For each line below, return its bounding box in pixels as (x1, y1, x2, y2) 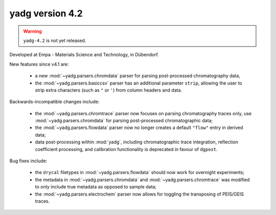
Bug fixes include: (9, 158, 48, 164)
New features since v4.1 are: (9, 61, 69, 67)
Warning (23, 28, 42, 34)
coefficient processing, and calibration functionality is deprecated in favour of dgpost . (35, 146, 218, 152)
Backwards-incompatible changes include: (9, 99, 100, 105)
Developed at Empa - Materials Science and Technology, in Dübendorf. (9, 52, 159, 58)
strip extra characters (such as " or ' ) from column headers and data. (35, 87, 182, 93)
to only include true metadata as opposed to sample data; (35, 184, 157, 190)
